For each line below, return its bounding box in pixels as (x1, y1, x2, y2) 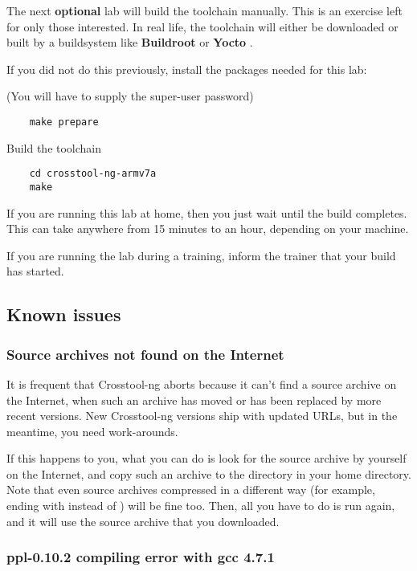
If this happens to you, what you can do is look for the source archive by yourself (6, 450, 407, 467)
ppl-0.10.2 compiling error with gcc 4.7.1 (6, 547, 275, 567)
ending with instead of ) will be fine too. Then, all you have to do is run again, (6, 497, 395, 514)
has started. (6, 263, 64, 279)
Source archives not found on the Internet (6, 344, 284, 364)
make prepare (29, 116, 99, 128)
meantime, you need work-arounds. (6, 422, 178, 439)
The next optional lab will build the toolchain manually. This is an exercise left (6, 2, 403, 18)
